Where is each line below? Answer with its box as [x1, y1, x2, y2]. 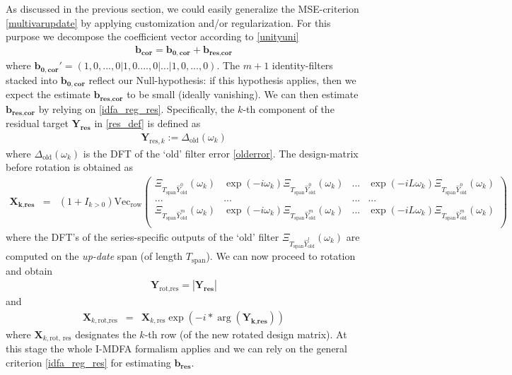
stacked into [6, 72, 58, 87]
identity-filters [272, 58, 333, 73]
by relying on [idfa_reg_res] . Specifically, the [38, 101, 235, 116]
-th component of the [243, 101, 334, 116]
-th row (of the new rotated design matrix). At [144, 326, 347, 341]
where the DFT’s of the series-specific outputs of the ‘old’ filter [6, 229, 279, 244]
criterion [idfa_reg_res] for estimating [6, 355, 171, 369]
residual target [6, 116, 69, 131]
